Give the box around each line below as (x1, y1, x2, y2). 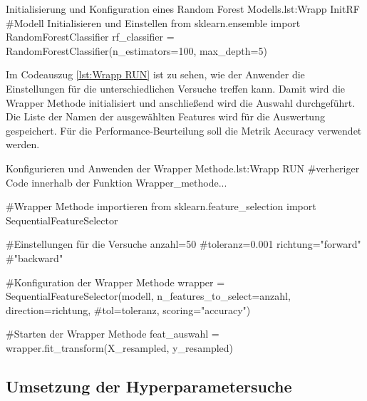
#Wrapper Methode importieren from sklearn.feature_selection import (6, 199, 316, 214)
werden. (6, 137, 40, 152)
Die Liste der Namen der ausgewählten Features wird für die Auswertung (6, 109, 325, 124)
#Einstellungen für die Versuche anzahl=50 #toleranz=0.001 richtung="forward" (6, 236, 361, 251)
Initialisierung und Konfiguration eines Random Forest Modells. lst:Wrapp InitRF (6, 1, 360, 16)
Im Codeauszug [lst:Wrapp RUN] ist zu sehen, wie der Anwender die (6, 67, 305, 82)
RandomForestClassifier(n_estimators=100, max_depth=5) (6, 43, 267, 58)
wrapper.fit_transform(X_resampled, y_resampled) (6, 340, 234, 355)
